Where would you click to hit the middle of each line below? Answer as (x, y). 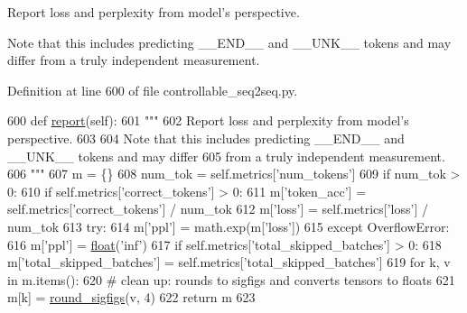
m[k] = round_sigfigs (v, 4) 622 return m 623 (131, 297)
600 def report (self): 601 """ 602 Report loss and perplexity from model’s (208, 120)
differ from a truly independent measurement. (134, 60)
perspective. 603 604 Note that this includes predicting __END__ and (206, 138)
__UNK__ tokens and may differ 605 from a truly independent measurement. (226, 156)
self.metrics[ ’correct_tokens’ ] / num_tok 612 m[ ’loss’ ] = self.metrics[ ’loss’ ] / (218, 209)
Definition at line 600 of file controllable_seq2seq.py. (153, 90)
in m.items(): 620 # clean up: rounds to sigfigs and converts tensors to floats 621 (231, 279)
